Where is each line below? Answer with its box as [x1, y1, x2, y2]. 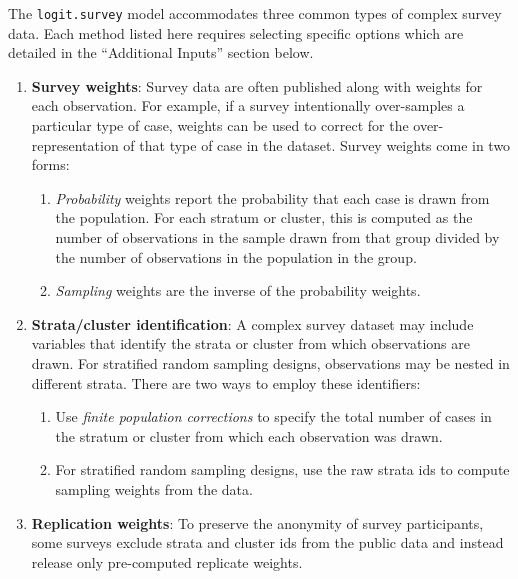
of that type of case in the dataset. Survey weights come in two [123, 134, 511, 155]
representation [31, 134, 119, 155]
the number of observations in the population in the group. [55, 246, 417, 267]
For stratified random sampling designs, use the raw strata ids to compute [55, 459, 510, 480]
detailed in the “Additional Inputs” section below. [8, 42, 314, 63]
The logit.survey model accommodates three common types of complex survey [8, 3, 502, 23]
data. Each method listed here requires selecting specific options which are [8, 22, 464, 43]
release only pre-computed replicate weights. [31, 551, 303, 572]
